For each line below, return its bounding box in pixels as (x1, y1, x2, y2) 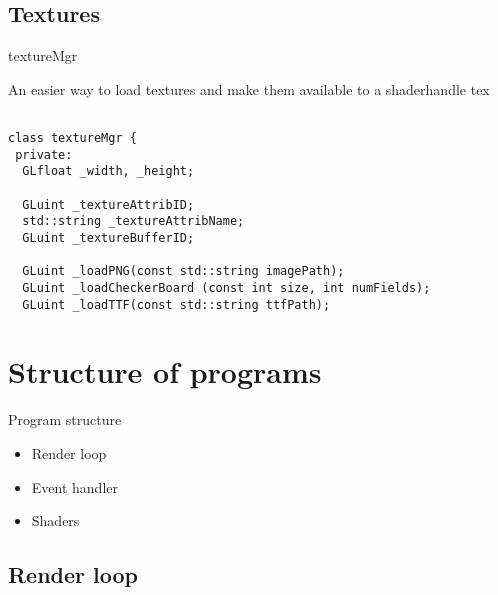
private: (15, 147, 73, 162)
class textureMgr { (8, 131, 137, 146)
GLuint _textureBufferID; (22, 230, 195, 245)
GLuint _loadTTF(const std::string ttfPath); (22, 297, 331, 312)
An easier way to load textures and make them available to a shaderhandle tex (8, 78, 490, 99)
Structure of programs (8, 351, 322, 392)
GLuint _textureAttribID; (22, 197, 195, 212)
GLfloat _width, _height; (22, 164, 195, 179)
